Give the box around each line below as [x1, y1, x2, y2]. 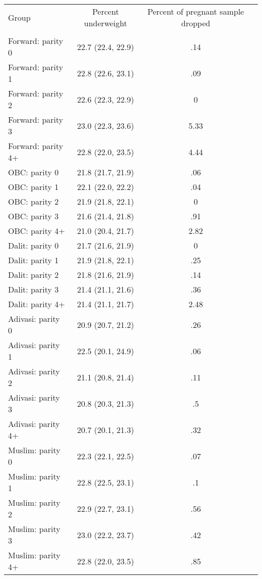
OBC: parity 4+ [8, 225, 65, 236]
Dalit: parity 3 [8, 283, 59, 295]
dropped [181, 17, 211, 29]
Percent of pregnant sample [147, 6, 244, 17]
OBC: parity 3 [8, 210, 59, 222]
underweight [84, 17, 127, 29]
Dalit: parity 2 [8, 269, 59, 280]
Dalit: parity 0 [8, 239, 59, 251]
